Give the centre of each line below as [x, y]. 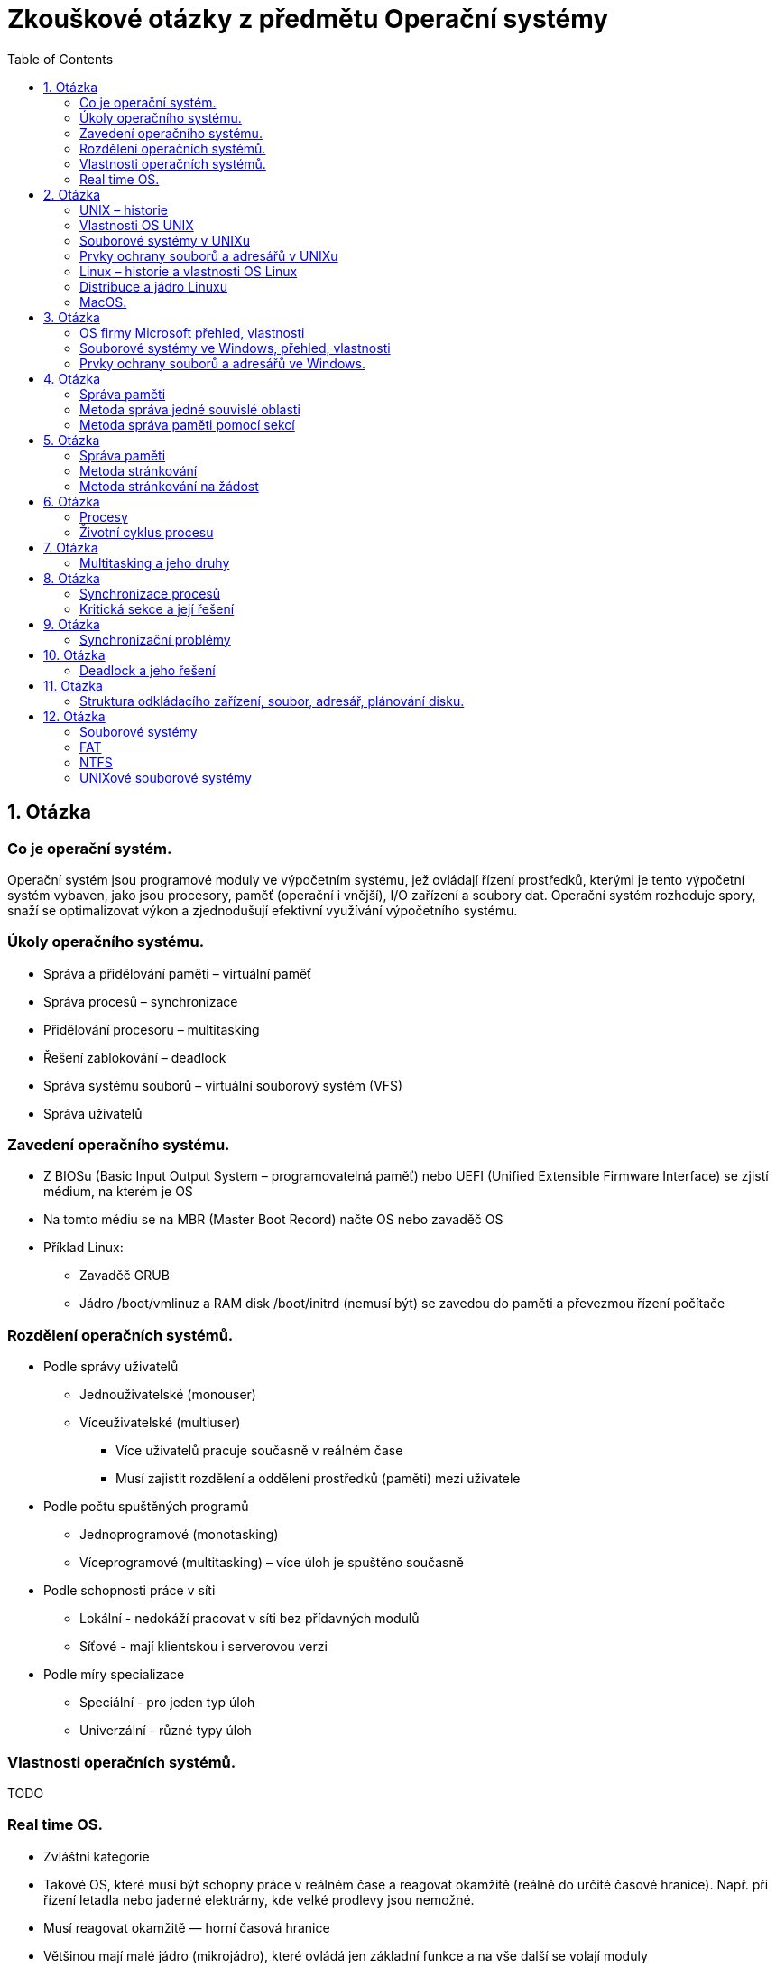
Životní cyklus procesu [147, 532]
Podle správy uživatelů [111, 1367]
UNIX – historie [124, 209]
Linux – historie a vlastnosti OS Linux [189, 271]
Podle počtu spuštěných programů [146, 1507]
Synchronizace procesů [150, 593]
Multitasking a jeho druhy [155, 562]
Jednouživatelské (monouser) [168, 1395]
